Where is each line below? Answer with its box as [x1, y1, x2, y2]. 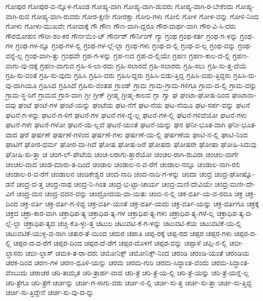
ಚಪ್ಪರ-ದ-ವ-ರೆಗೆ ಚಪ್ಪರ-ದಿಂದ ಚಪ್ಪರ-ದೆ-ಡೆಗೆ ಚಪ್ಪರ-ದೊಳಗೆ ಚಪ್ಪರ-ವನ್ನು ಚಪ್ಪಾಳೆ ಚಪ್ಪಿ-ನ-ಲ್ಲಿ [13, 238, 227, 248]
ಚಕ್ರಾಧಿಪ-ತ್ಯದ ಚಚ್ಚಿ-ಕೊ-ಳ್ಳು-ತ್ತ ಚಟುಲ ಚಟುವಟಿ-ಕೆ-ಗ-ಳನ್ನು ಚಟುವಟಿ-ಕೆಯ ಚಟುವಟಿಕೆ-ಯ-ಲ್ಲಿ [23, 218, 242, 229]
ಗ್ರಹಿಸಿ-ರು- [233, 70, 257, 81]
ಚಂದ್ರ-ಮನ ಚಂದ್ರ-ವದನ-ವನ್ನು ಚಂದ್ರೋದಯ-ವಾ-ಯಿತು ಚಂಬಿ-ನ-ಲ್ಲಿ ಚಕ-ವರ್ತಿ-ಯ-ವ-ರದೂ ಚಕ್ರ [16, 188, 243, 199]
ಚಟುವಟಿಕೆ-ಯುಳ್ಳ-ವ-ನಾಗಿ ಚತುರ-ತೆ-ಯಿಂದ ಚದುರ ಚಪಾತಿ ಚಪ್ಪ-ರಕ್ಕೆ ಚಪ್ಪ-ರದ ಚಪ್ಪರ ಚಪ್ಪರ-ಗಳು [6, 228, 232, 238]
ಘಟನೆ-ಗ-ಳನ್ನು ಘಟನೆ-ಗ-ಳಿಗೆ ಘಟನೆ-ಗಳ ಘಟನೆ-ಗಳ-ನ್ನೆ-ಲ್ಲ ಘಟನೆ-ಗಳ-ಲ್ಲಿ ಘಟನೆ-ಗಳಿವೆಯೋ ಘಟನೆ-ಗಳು [6, 109, 247, 120]
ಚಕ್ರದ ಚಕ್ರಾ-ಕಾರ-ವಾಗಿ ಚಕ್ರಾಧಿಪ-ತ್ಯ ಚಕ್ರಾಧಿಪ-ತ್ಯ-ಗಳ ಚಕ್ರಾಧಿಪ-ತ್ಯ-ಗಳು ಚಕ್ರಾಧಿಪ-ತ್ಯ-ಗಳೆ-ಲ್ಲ [6, 208, 215, 218]
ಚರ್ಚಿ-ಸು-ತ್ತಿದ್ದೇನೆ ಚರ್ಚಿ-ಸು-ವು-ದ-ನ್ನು [6, 287, 94, 297]
